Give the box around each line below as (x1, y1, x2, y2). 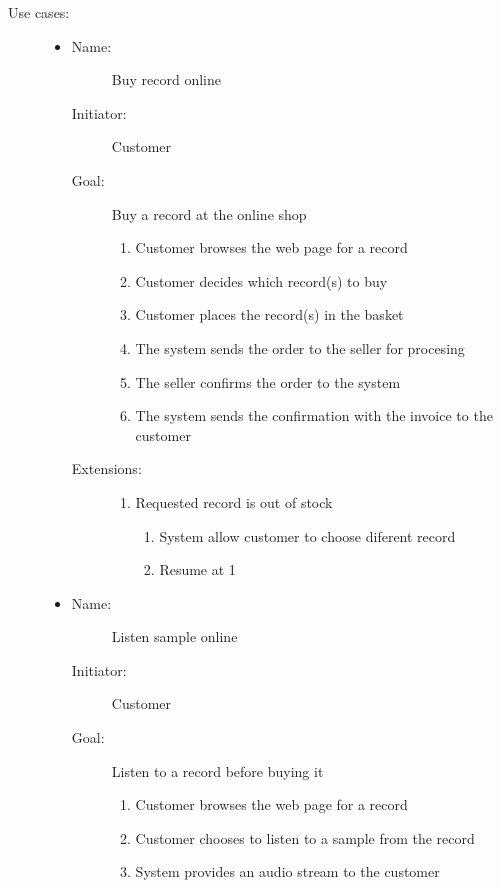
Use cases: (8, 2, 70, 22)
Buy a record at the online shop (111, 203, 307, 224)
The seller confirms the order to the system (135, 371, 401, 392)
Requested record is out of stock (135, 491, 333, 512)
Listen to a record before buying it (111, 760, 324, 781)
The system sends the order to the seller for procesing (135, 337, 465, 358)
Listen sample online (111, 626, 238, 647)
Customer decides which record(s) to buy (135, 270, 388, 291)
